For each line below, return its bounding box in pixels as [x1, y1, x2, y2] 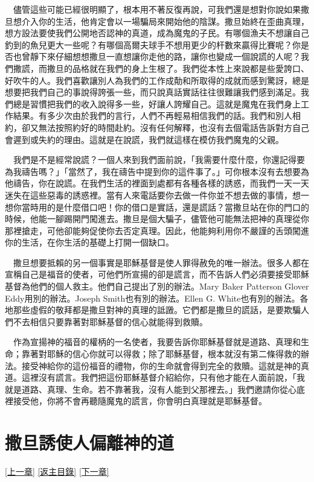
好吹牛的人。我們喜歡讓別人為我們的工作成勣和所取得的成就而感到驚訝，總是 [5, 74, 309, 86]
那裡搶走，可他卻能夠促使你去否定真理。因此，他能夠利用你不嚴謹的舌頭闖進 [5, 224, 309, 236]
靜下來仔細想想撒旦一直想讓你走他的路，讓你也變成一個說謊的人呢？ [30, 50, 301, 63]
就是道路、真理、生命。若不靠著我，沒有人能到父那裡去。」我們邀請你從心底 [5, 382, 305, 395]
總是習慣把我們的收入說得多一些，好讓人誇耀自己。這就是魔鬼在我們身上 [13, 97, 301, 110]
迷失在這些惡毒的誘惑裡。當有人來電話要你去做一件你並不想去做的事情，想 [5, 188, 301, 201]
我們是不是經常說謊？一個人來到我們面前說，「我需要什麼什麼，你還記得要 [13, 153, 305, 166]
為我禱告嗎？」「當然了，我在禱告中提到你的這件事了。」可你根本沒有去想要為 [5, 165, 309, 177]
